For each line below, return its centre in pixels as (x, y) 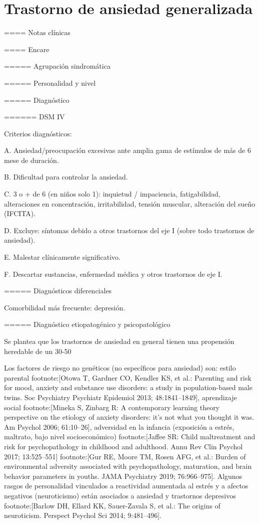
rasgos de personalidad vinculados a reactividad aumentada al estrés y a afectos (126, 486)
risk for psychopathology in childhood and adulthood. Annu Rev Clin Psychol (123, 446)
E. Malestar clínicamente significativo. (62, 257)
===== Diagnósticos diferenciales (58, 291)
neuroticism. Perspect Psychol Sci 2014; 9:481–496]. (83, 515)
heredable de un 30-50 (38, 351)
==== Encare (27, 49)
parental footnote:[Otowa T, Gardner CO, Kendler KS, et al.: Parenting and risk (128, 377)
